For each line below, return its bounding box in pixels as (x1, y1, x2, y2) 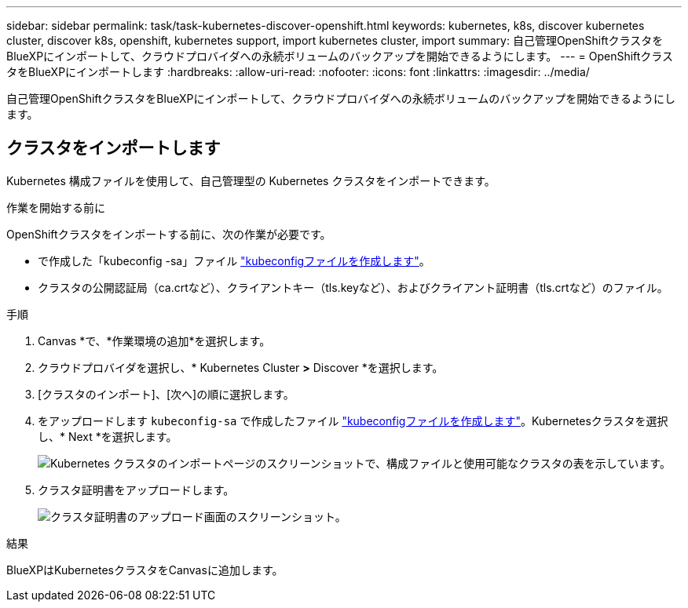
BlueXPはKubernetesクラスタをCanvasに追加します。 (6, 562, 284, 577)
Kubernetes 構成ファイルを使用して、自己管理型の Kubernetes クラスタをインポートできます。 (6, 173, 496, 187)
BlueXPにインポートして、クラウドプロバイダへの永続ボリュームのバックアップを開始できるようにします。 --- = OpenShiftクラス (6, 49, 674, 63)
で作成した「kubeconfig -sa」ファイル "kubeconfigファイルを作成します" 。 (38, 253, 430, 268)
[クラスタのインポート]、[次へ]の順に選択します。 (38, 387, 295, 401)
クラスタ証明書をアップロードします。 (38, 482, 235, 497)
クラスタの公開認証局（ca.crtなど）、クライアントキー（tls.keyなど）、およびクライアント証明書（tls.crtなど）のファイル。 (38, 280, 668, 294)
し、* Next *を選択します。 (38, 429, 177, 443)
